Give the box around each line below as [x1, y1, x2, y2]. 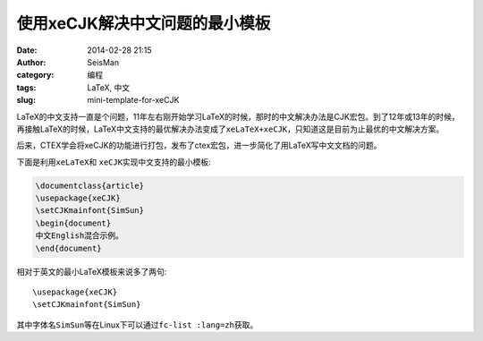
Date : [16, 45, 38, 55]
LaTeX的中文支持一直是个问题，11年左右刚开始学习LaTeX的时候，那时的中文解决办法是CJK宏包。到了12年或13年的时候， [16, 111, 460, 122]
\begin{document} [35, 217, 112, 228]
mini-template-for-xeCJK [87, 95, 180, 106]
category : [16, 70, 55, 81]
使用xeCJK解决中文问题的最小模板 [16, 13, 271, 33]
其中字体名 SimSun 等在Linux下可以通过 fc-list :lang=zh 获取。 [16, 319, 258, 330]
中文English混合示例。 [35, 231, 124, 241]
